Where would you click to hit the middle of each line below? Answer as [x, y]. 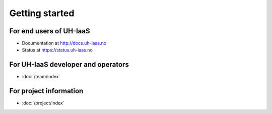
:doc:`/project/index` [43, 103]
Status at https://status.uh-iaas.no [57, 50]
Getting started [42, 13]
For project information [46, 91]
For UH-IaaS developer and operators [69, 65]
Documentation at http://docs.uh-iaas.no [64, 43]
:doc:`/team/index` [41, 77]
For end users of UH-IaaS [50, 31]
